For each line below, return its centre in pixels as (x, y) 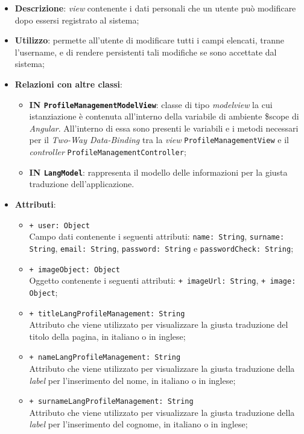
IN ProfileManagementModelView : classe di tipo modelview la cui (151, 104)
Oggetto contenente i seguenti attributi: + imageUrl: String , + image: (163, 280)
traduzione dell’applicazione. (82, 184)
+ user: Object (59, 225)
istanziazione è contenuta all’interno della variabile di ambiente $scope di (164, 116)
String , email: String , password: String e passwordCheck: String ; (161, 248)
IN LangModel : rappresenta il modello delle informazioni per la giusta (158, 172)
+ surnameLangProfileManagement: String (111, 402)
